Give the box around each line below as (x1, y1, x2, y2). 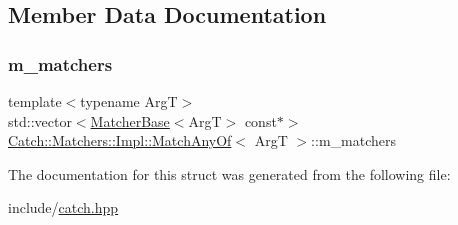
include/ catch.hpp (8, 197, 119, 218)
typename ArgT (80, 91, 178, 111)
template (8, 91, 62, 111)
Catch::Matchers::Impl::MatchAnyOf (8, 130, 232, 151)
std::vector (8, 110, 72, 131)
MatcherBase (90, 110, 170, 131)
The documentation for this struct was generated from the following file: (8, 163, 451, 184)
